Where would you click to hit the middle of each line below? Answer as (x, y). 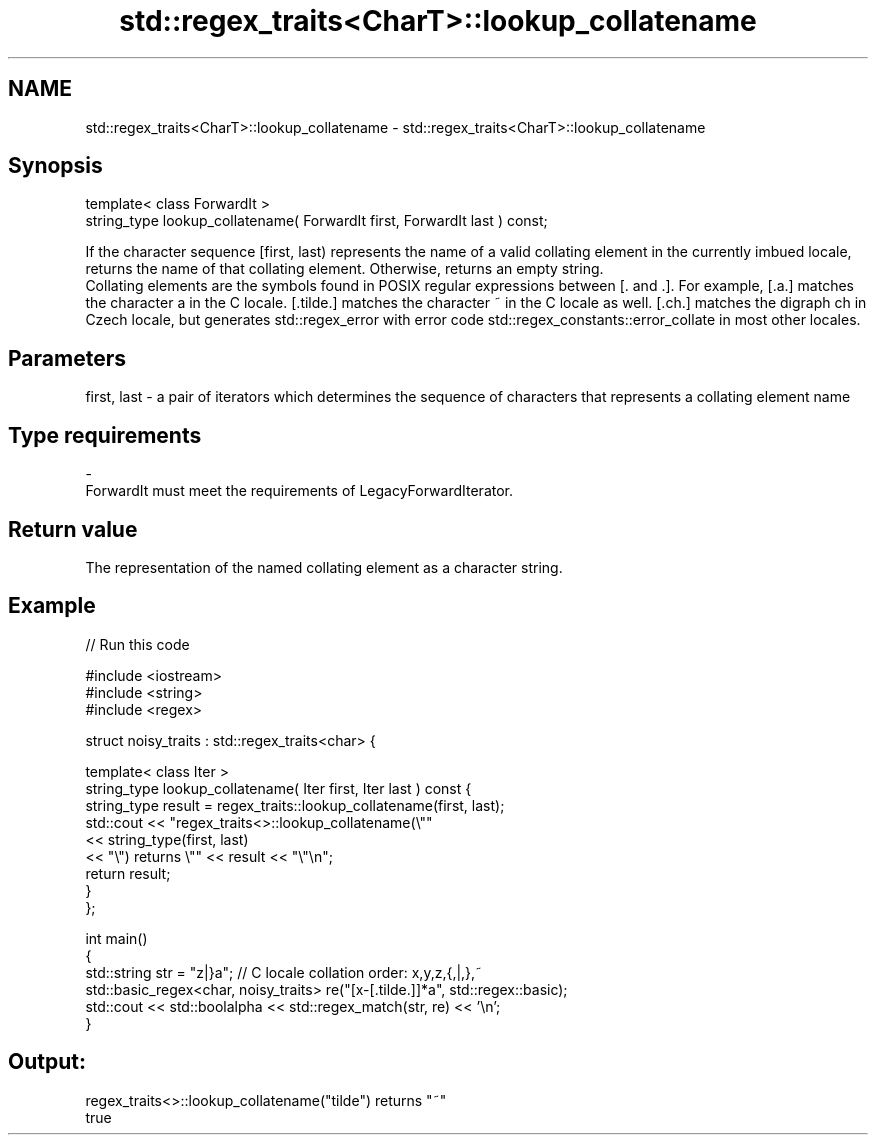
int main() (116, 938)
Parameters (67, 358)
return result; (128, 873)
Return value (73, 529)
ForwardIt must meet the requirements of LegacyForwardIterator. (299, 491)
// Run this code (137, 644)
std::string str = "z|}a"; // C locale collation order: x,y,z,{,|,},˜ (284, 972)
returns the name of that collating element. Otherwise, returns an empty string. (344, 269)
